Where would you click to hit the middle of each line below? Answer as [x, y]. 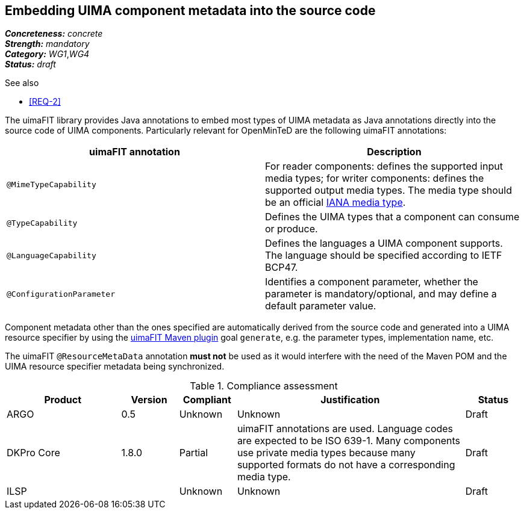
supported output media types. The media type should [388, 190]
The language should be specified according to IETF [384, 255]
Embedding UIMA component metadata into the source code [190, 11]
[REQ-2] [45, 102]
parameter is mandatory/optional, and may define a [381, 294]
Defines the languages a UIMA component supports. [384, 243]
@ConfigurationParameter [61, 294]
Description [394, 152]
